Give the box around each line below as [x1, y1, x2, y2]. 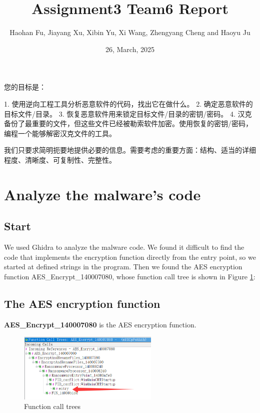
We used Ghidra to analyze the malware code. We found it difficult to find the [4, 242, 244, 252]
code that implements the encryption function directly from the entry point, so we [4, 251, 256, 262]
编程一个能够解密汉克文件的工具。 [4, 128, 116, 138]
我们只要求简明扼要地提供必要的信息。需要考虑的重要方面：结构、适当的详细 [4, 145, 256, 155]
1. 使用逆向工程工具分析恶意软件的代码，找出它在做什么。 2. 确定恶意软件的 [4, 98, 253, 109]
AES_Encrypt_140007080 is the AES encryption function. [4, 319, 196, 329]
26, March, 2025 [105, 44, 155, 54]
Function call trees [24, 401, 81, 411]
